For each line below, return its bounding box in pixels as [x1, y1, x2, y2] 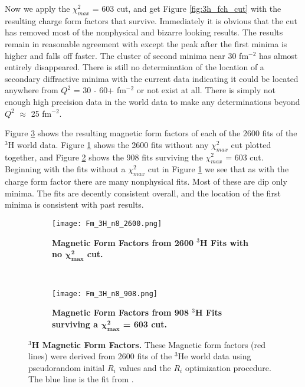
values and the [119, 361, 171, 373]
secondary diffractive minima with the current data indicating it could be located [5, 72, 299, 84]
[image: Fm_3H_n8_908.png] [52, 289, 158, 298]
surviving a [52, 317, 99, 330]
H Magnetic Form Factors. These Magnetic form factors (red [31, 338, 266, 350]
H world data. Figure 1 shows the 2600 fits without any [8, 138, 209, 150]
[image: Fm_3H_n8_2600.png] [52, 219, 162, 228]
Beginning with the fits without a [5, 163, 126, 175]
